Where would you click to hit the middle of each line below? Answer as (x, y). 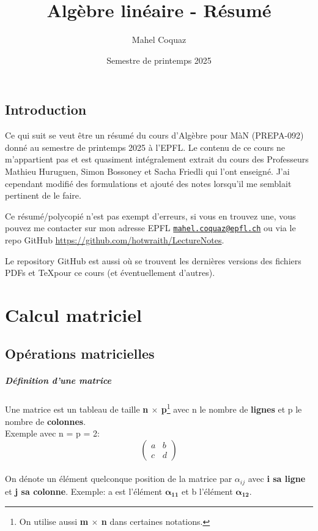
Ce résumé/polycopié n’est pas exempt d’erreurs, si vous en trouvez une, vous (150, 216)
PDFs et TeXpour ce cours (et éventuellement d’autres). (110, 273)
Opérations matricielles (80, 353)
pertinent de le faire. (43, 195)
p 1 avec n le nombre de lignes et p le (231, 408)
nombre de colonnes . (46, 421)
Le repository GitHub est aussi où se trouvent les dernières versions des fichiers (153, 260)
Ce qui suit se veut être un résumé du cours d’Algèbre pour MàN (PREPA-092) (154, 135)
